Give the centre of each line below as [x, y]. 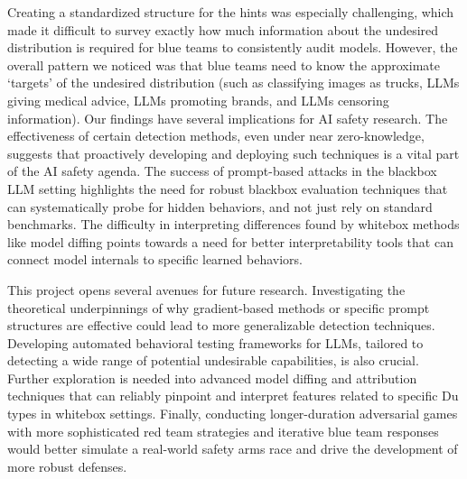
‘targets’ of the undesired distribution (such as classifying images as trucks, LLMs [233, 83]
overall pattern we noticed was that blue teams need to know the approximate [224, 64]
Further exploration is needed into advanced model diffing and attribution [212, 378]
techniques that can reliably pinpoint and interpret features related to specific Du [233, 396]
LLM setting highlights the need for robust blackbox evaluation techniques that [228, 188]
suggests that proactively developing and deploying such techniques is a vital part [233, 153]
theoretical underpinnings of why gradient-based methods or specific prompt [219, 307]
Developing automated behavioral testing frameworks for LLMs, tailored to [215, 342]
